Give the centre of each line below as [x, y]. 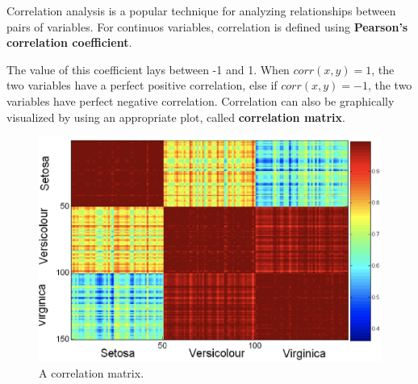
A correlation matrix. [92, 372]
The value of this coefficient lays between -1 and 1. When [148, 69]
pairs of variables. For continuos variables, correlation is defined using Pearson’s [207, 26]
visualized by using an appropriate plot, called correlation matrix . [176, 117]
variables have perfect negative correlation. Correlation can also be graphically [201, 100]
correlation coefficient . [69, 42]
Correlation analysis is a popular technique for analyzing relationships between [201, 10]
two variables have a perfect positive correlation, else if [142, 85]
